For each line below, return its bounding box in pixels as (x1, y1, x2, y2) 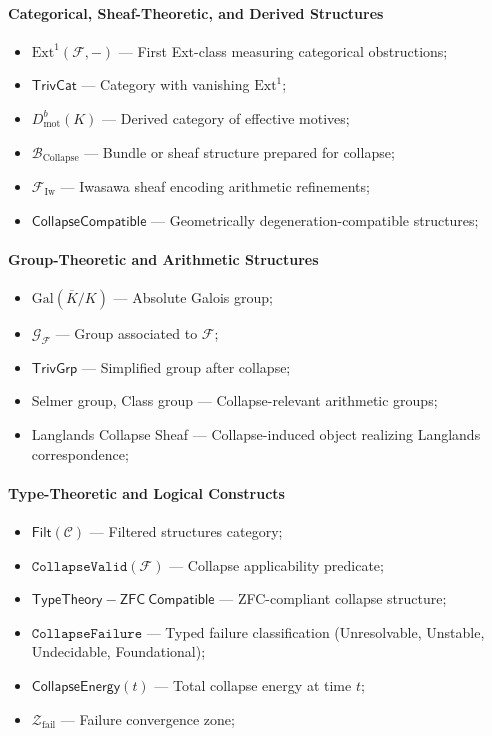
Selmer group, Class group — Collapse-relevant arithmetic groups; (31, 390, 438, 411)
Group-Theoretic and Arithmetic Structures (8, 248, 319, 269)
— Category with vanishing (81, 74, 250, 95)
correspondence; (31, 443, 129, 464)
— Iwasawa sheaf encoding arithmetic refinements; (60, 176, 370, 197)
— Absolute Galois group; (113, 287, 273, 308)
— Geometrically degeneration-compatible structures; (151, 209, 479, 230)
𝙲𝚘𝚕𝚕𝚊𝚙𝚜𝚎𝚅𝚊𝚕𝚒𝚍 (31, 559, 128, 574)
